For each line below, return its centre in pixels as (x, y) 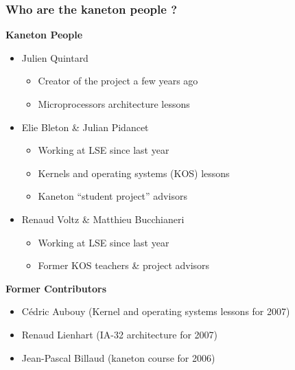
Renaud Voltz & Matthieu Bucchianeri (103, 219)
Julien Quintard (55, 57)
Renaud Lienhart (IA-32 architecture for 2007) (120, 334)
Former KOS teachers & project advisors (124, 265)
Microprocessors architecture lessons (114, 104)
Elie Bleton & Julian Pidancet (85, 127)
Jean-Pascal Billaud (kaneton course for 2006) (118, 357)
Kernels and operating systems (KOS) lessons (134, 173)
